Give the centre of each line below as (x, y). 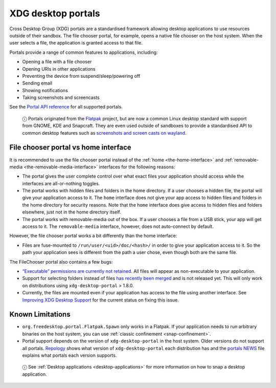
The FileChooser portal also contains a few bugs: (61, 262)
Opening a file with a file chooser (57, 62)
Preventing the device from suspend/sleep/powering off (81, 76)
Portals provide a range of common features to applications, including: (84, 52)
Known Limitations (40, 315)
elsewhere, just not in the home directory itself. (72, 212)
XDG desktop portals (55, 13)
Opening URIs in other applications (59, 69)
